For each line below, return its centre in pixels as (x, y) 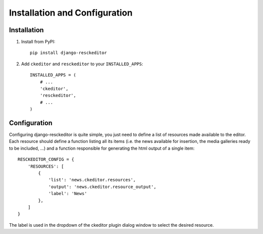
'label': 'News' (68, 194)
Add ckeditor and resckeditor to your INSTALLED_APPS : (82, 64)
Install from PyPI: (38, 42)
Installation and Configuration (71, 13)
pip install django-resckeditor (68, 53)
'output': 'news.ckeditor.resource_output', (103, 187)
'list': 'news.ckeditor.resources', (92, 180)
